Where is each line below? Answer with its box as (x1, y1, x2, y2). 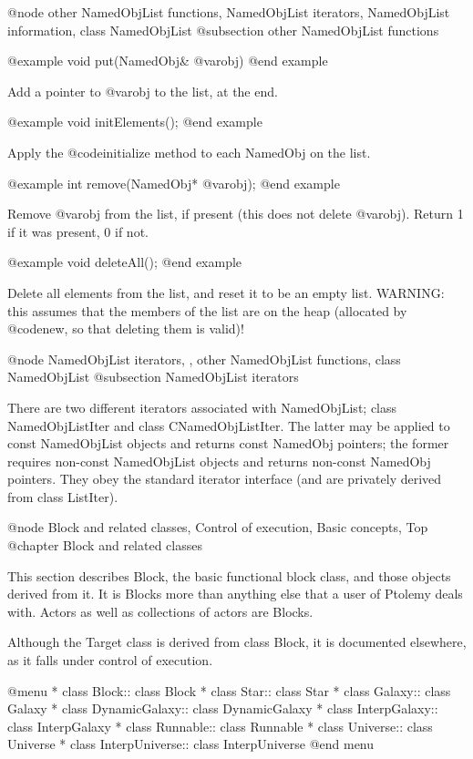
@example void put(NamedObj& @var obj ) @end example (7, 51, 328, 70)
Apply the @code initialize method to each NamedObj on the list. (7, 142, 371, 161)
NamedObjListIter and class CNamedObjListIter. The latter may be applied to (7, 415, 450, 435)
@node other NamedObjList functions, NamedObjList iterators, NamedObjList (7, 3, 450, 21)
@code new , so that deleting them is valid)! (7, 319, 244, 338)
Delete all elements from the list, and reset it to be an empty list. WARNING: (7, 282, 445, 302)
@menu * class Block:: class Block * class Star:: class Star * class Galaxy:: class (7, 681, 451, 700)
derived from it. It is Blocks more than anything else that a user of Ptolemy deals (7, 584, 463, 603)
